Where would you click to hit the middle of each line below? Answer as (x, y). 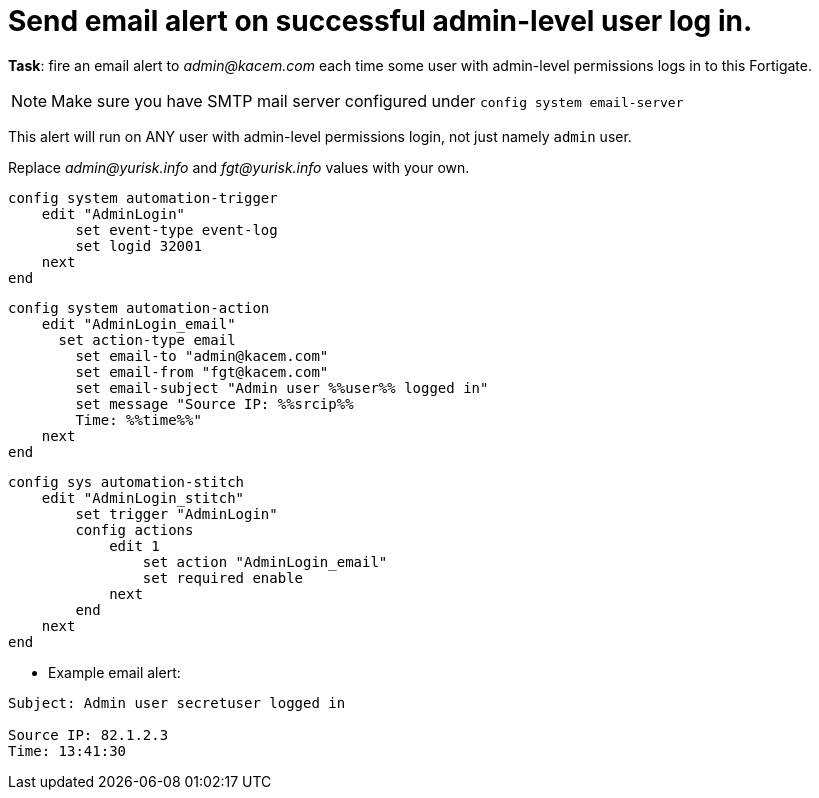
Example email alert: (114, 672)
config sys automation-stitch (126, 481)
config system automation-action (139, 307)
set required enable (223, 577)
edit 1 (134, 545)
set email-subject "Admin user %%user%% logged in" (282, 387)
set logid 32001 (138, 245)
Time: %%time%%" (138, 419)
